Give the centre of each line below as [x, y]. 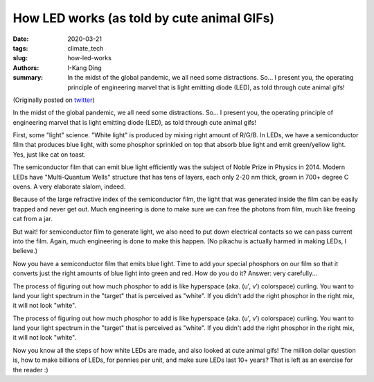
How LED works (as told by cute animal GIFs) [144, 18]
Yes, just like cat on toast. [49, 154]
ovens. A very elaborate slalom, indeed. [69, 186]
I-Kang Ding [84, 68]
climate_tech [86, 48]
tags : [20, 48]
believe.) [25, 251]
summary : [28, 78]
